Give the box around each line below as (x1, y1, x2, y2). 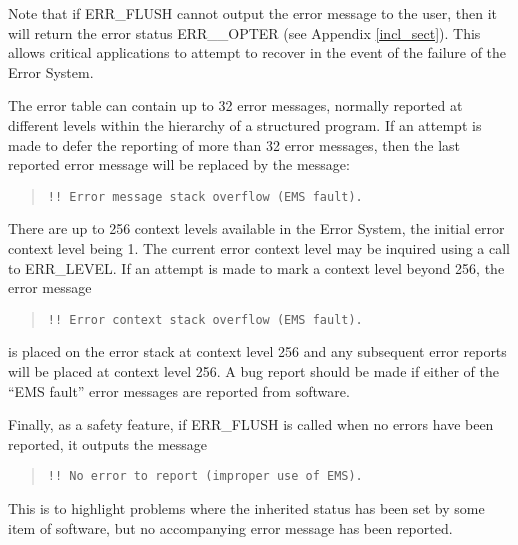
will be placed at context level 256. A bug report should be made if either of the (8, 361, 499, 382)
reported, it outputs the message (8, 433, 208, 454)
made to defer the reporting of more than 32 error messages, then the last (8, 134, 461, 155)
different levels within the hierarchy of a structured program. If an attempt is (8, 114, 482, 135)
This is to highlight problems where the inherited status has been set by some (8, 498, 485, 519)
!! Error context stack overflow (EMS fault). (47, 312, 363, 327)
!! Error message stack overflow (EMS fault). (47, 189, 363, 204)
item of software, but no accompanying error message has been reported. (8, 517, 453, 538)
